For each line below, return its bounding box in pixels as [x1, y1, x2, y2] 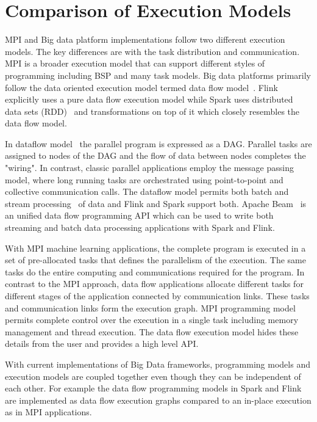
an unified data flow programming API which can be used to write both [5, 209, 274, 222]
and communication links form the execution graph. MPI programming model [5, 301, 296, 314]
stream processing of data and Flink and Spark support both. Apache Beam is [5, 197, 307, 209]
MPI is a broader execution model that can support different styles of [5, 57, 265, 70]
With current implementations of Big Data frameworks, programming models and [5, 357, 310, 370]
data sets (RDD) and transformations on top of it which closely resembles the [5, 104, 300, 117]
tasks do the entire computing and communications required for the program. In [5, 265, 305, 278]
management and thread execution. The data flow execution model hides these [5, 325, 299, 338]
